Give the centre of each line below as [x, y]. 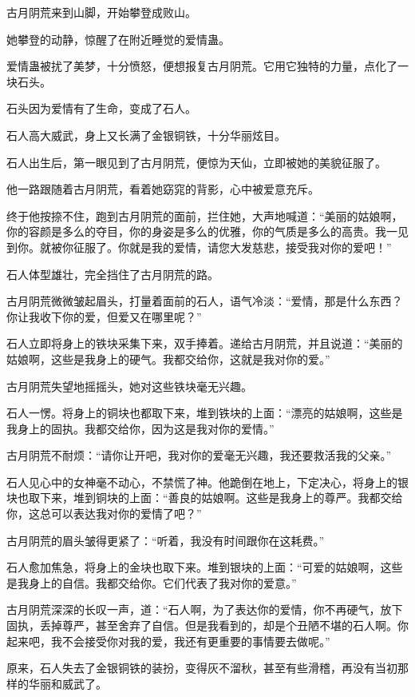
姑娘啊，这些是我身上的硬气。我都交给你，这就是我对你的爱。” [168, 358]
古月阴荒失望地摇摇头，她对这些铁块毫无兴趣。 [129, 386]
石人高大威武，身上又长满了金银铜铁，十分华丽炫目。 [146, 135]
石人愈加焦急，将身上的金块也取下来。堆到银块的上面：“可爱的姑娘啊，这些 [205, 567]
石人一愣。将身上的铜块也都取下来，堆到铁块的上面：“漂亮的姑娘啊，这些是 [205, 413]
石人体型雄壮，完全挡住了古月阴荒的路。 [113, 274]
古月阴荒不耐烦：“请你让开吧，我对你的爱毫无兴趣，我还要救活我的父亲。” [199, 455]
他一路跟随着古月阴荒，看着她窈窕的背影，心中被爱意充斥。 [163, 189]
